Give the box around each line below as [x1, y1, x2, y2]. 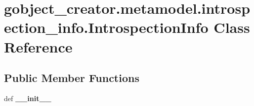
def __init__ [4, 93, 51, 103]
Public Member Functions [4, 70, 139, 85]
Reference [4, 36, 73, 56]
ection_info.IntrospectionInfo [4, 17, 209, 37]
